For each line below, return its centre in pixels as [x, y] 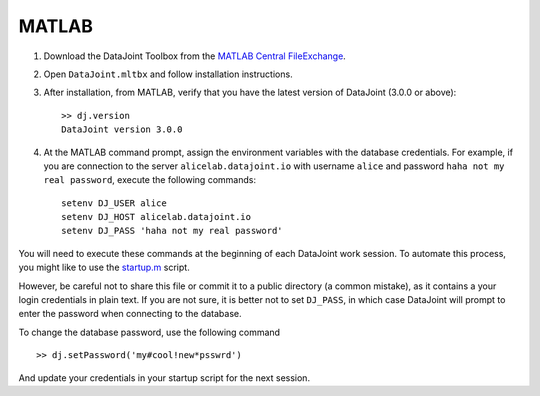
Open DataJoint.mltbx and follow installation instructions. [168, 74]
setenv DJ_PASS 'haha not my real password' [172, 231]
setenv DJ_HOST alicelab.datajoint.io [156, 217]
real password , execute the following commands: [150, 180]
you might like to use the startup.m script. [104, 267]
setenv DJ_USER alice [114, 203]
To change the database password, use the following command [149, 332]
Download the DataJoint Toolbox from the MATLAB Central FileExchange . [195, 56]
